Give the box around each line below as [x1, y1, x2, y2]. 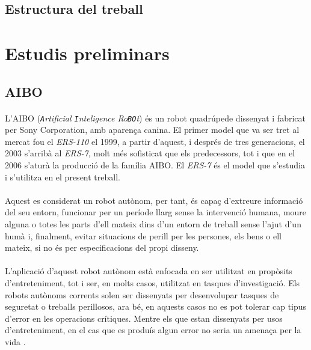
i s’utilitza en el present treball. [5, 170, 120, 183]
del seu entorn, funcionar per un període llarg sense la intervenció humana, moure [5, 206, 307, 218]
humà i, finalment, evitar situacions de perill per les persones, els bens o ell [5, 229, 282, 242]
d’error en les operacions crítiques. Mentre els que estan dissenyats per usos [5, 312, 283, 324]
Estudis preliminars [5, 40, 170, 65]
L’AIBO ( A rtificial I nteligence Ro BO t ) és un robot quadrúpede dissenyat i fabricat [5, 111, 306, 124]
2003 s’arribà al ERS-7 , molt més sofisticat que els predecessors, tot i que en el [5, 147, 295, 159]
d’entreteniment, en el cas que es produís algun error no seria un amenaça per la [5, 324, 301, 336]
